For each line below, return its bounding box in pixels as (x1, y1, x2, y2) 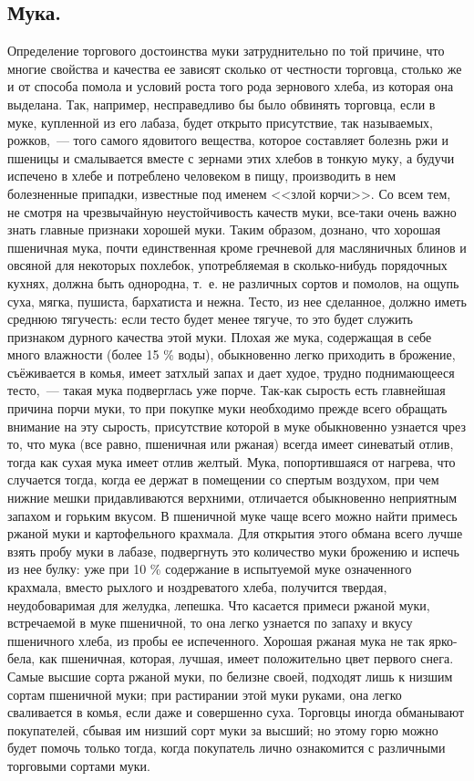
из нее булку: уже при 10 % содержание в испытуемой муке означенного (7, 559, 412, 578)
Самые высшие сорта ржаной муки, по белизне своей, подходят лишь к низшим (7, 666, 453, 685)
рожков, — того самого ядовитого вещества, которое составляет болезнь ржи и (7, 130, 449, 150)
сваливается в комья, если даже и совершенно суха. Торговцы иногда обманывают (7, 703, 465, 722)
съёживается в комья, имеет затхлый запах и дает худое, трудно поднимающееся (7, 362, 455, 381)
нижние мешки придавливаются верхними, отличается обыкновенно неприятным (7, 488, 458, 507)
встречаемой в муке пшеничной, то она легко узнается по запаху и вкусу (7, 613, 413, 632)
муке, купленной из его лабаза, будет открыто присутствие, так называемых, (7, 112, 433, 131)
